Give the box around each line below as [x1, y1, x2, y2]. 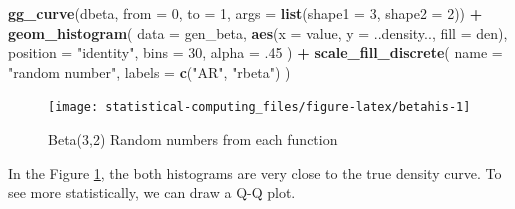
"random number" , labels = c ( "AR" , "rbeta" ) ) [8, 61, 291, 82]
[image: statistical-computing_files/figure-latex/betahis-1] [48, 100, 471, 115]
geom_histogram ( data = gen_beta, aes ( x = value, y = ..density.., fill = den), [8, 22, 508, 43]
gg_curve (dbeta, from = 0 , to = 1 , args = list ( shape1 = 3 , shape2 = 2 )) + [8, 3, 483, 23]
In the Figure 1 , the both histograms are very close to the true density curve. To [8, 162, 502, 183]
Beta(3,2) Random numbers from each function [48, 129, 338, 150]
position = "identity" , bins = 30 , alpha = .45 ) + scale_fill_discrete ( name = [8, 42, 503, 63]
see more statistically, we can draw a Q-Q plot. [8, 182, 296, 203]
